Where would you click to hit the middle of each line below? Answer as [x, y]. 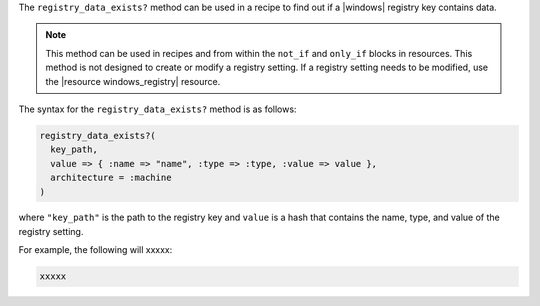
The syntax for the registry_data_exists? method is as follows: [157, 109]
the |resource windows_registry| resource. [133, 81]
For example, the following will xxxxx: [95, 250]
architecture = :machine [111, 178]
